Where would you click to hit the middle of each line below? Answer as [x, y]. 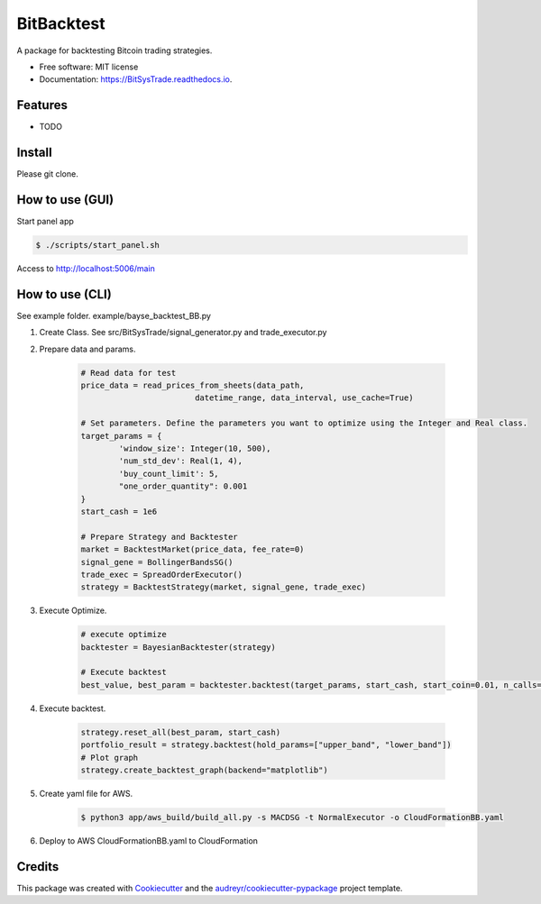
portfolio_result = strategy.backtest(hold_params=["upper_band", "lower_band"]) [266, 745]
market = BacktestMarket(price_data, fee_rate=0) [193, 549]
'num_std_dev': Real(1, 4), [181, 461]
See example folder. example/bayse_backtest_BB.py [114, 315]
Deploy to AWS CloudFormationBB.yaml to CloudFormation [149, 840]
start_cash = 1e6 [119, 511]
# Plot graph [110, 758]
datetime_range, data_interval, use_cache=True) [304, 398]
